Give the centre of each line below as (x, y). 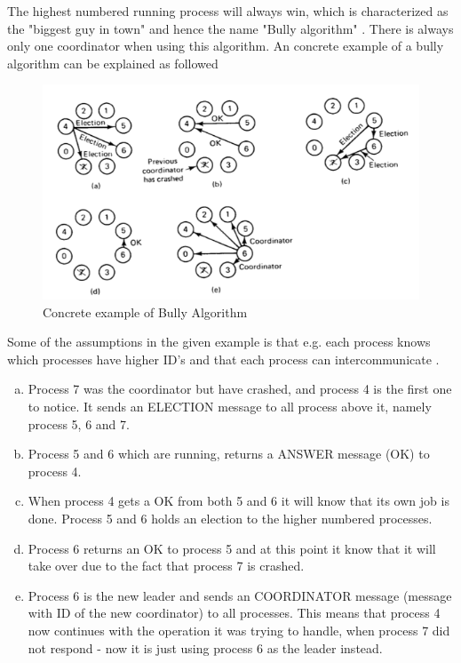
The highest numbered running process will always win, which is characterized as (228, 11)
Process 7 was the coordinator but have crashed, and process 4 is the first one (240, 389)
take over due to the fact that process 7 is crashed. (166, 566)
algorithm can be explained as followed (113, 63)
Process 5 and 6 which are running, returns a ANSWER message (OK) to (229, 454)
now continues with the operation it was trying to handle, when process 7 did (239, 630)
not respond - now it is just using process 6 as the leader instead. (205, 647)
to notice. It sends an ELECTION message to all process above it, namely (230, 406)
